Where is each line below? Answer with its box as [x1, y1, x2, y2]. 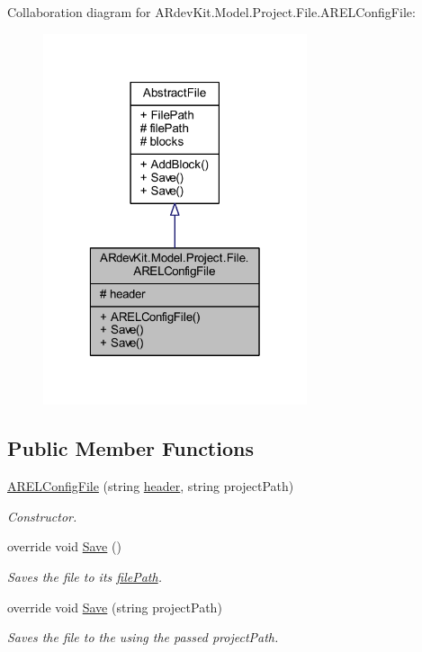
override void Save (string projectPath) [7, 597, 222, 616]
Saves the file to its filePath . [7, 567, 162, 585]
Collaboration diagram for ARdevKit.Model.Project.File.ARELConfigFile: [7, 3, 416, 21]
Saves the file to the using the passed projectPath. [7, 628, 279, 647]
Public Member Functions [7, 434, 254, 462]
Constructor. [7, 506, 77, 525]
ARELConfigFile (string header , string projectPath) [7, 477, 294, 496]
